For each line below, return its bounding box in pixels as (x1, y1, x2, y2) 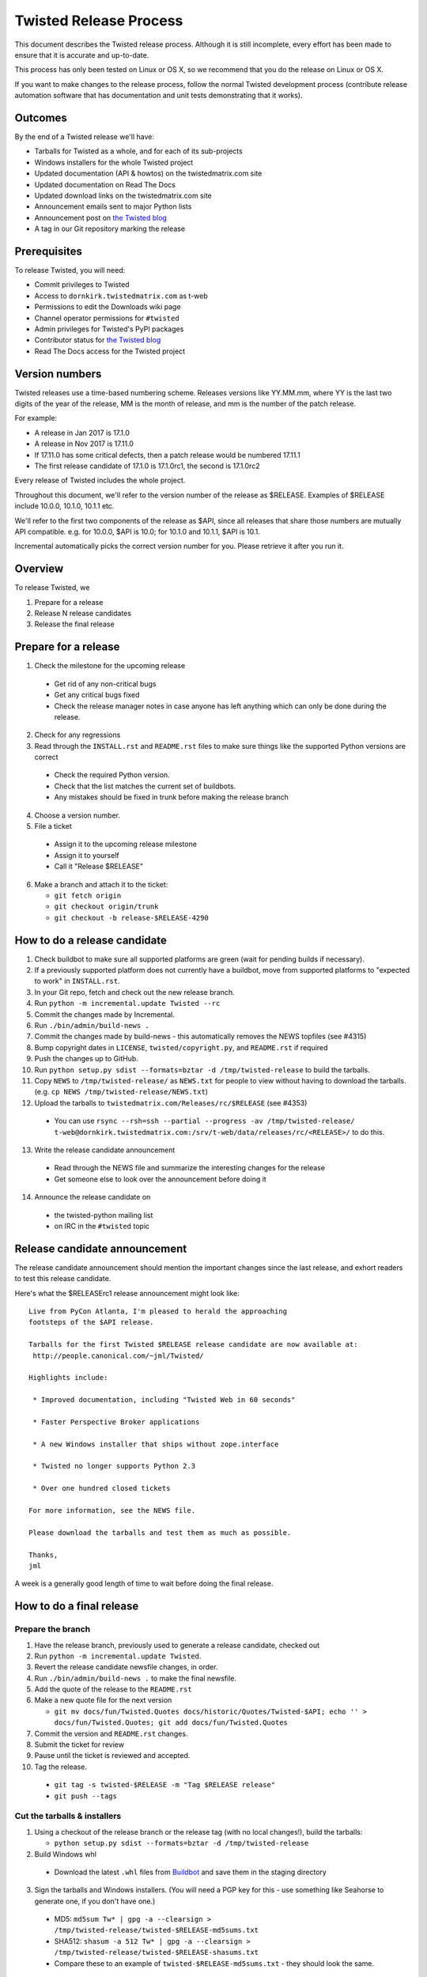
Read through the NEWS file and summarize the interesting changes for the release (54, 1163, 326, 1173)
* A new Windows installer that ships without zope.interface (32, 1439, 279, 1449)
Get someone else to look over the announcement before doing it (54, 1174, 266, 1184)
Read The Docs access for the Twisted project (34, 346, 186, 356)
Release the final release (34, 619, 115, 629)
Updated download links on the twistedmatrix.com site (34, 191, 213, 200)
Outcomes (14, 111, 67, 124)
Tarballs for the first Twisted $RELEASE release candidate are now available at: (28, 1340, 358, 1349)
